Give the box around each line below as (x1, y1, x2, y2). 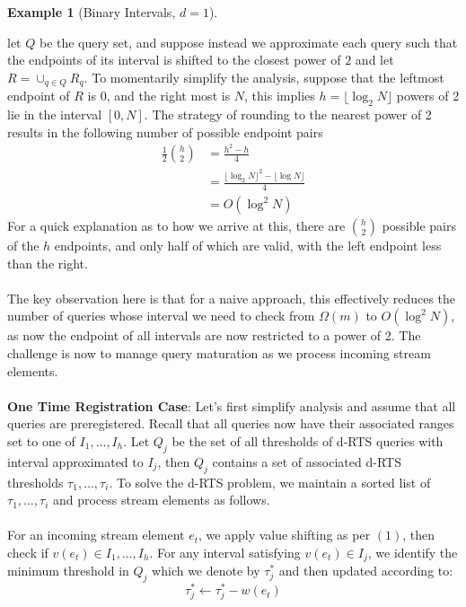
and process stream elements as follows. (52, 490, 270, 509)
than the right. (7, 253, 88, 272)
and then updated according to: (278, 561, 453, 580)
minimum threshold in (7, 561, 129, 580)
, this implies (244, 86, 315, 105)
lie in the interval (7, 105, 102, 124)
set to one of (7, 431, 75, 450)
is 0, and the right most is (87, 86, 231, 105)
